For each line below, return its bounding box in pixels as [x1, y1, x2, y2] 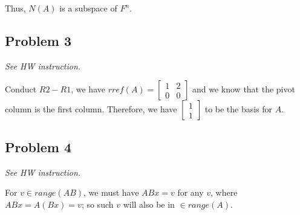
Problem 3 [5, 31, 71, 50]
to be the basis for [204, 103, 273, 115]
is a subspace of [59, 2, 117, 14]
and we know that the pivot [192, 83, 295, 95]
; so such [81, 197, 114, 210]
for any [177, 186, 204, 199]
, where [210, 186, 238, 199]
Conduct [5, 83, 37, 95]
